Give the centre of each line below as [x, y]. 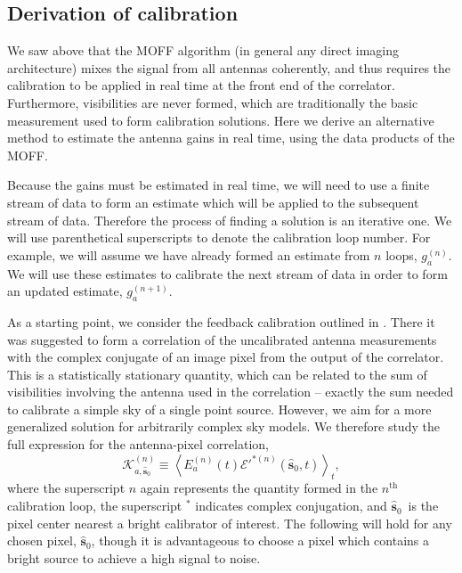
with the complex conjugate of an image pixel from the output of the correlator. [226, 357]
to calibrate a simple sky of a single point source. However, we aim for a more [219, 409]
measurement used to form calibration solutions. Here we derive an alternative [221, 120]
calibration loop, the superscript [95, 506]
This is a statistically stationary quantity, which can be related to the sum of [217, 374]
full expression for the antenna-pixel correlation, [138, 444]
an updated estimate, [65, 291]
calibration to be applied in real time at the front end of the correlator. [201, 85]
